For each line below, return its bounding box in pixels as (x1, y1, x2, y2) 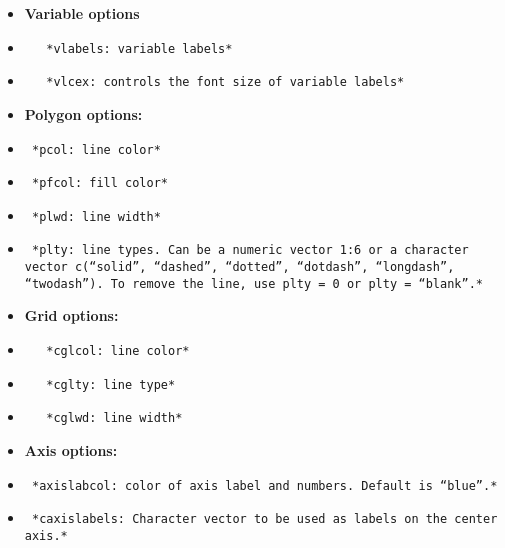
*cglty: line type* (46, 377, 176, 392)
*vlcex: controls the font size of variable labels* (46, 75, 405, 90)
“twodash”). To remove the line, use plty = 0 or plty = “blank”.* (24, 276, 483, 291)
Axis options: (24, 440, 118, 460)
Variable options (24, 3, 140, 23)
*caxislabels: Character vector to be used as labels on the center (31, 512, 498, 527)
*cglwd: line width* (46, 411, 183, 426)
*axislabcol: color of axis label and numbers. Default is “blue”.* (31, 478, 498, 493)
